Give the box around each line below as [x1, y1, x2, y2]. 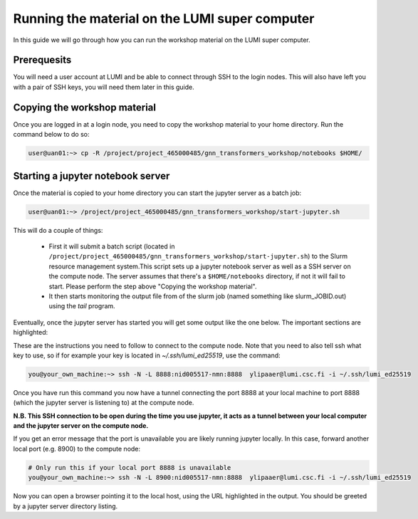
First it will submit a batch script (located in [48, 242, 175, 251]
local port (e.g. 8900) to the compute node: [13, 444, 141, 453]
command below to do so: [13, 130, 90, 139]
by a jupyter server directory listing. [13, 502, 118, 510]
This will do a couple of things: [13, 226, 103, 234]
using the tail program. [48, 302, 115, 310]
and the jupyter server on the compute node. [13, 421, 149, 430]
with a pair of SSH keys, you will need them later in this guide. [13, 83, 195, 91]
